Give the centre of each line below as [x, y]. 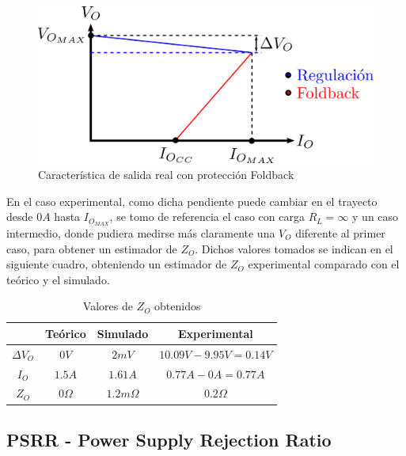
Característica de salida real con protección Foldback [166, 174]
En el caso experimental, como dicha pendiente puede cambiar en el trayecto [192, 201]
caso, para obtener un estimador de [92, 248]
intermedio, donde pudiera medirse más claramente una [141, 232]
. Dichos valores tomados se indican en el [294, 248]
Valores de [108, 306]
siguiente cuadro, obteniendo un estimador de [117, 264]
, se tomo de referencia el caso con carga [207, 217]
